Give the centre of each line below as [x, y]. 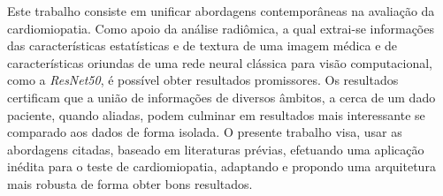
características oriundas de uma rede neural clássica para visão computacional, [220, 62]
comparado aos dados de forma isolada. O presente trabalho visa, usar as [205, 132]
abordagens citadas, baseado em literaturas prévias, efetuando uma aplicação [216, 149]
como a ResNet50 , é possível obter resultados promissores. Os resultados [203, 80]
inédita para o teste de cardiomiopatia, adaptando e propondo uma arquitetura [221, 166]
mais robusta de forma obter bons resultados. [130, 183]
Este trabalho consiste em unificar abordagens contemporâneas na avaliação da [221, 11]
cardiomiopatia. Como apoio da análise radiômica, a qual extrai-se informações [221, 28]
